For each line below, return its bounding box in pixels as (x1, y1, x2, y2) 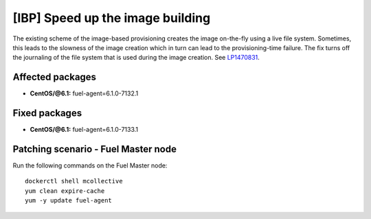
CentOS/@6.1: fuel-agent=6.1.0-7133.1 (30, 126, 139, 134)
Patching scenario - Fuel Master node (12, 143, 177, 154)
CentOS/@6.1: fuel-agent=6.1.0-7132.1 (30, 89, 139, 97)
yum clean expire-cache (25, 187, 105, 195)
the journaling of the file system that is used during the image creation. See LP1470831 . (12, 54, 260, 62)
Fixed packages (12, 107, 82, 119)
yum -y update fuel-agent (25, 196, 113, 205)
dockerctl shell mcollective (25, 177, 123, 185)
